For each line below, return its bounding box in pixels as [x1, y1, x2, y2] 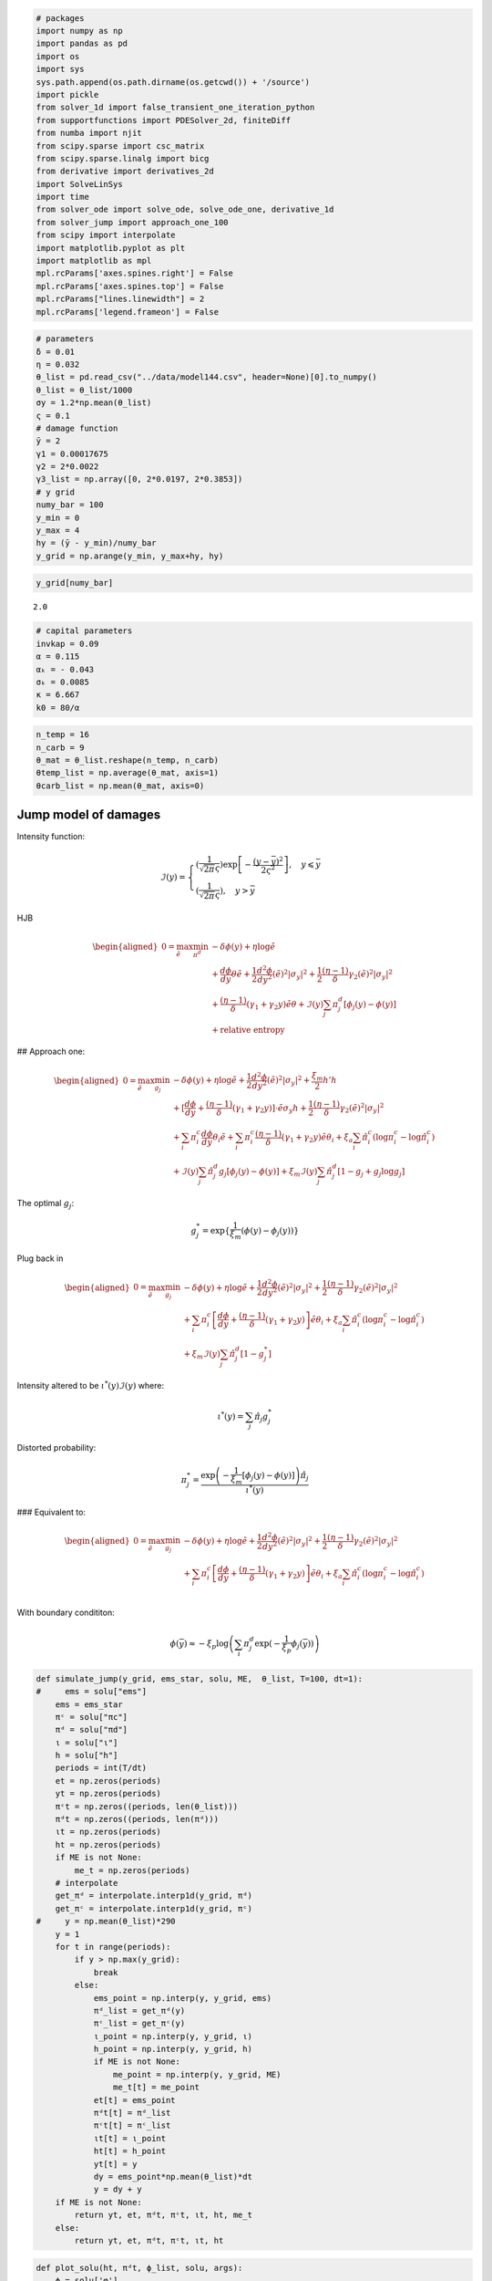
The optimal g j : [16, 1197, 75, 1211]
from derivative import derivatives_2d [36, 166, 214, 177]
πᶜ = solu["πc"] [55, 1712, 128, 1722]
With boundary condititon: [16, 1607, 115, 1619]
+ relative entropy [210, 1025, 285, 1035]
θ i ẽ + [212, 1132, 234, 1144]
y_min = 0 [36, 512, 80, 523]
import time [36, 192, 90, 203]
